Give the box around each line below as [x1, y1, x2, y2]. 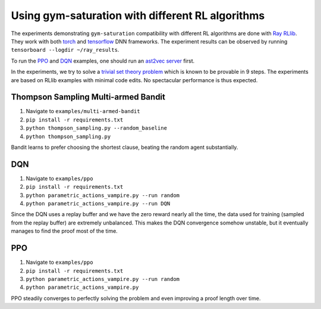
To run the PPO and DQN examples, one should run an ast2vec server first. [11, 57, 195, 64]
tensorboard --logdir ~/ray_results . [11, 46, 119, 54]
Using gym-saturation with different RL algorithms [11, 9, 265, 22]
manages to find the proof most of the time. [11, 227, 118, 235]
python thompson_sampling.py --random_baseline [26, 125, 168, 132]
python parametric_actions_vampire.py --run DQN [26, 200, 171, 207]
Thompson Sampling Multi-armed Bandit [11, 92, 166, 102]
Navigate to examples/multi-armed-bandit [26, 108, 140, 115]
